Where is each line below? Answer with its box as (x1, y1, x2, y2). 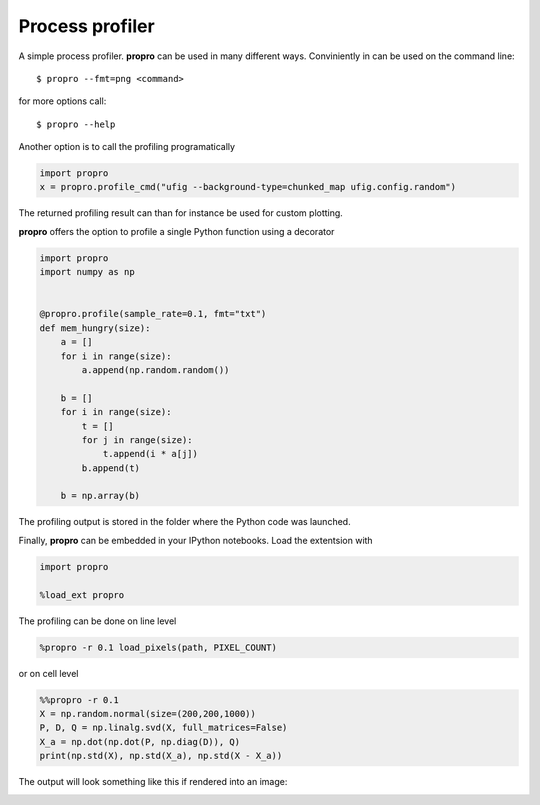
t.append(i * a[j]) (102, 448, 199, 460)
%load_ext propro (39, 589, 125, 600)
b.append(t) (81, 462, 140, 474)
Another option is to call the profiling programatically (18, 141, 235, 153)
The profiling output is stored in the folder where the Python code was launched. (18, 516, 351, 528)
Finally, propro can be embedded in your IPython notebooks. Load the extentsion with (18, 534, 374, 546)
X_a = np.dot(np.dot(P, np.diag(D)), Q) (39, 736, 240, 747)
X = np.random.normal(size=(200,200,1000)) (39, 708, 257, 719)
